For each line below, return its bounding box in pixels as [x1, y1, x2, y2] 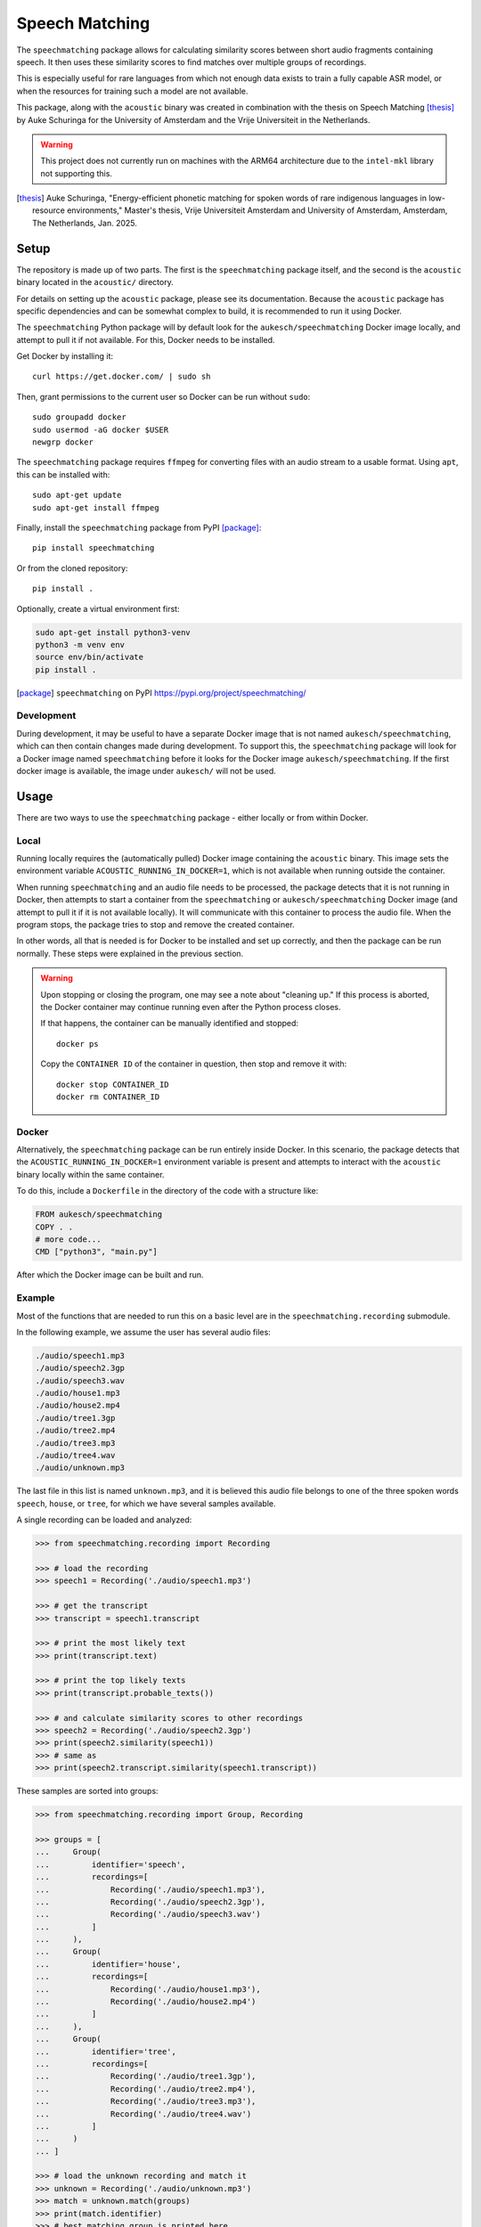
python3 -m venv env [35, 640, 125, 649]
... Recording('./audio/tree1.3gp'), [35, 2071, 257, 2082]
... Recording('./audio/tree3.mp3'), [35, 2096, 257, 2107]
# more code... [35, 1235, 102, 1244]
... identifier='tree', [35, 2046, 177, 2057]
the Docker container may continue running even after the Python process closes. [40, 1001, 341, 1012]
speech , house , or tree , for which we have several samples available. [16, 1497, 276, 1509]
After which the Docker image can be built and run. [16, 1269, 204, 1280]
